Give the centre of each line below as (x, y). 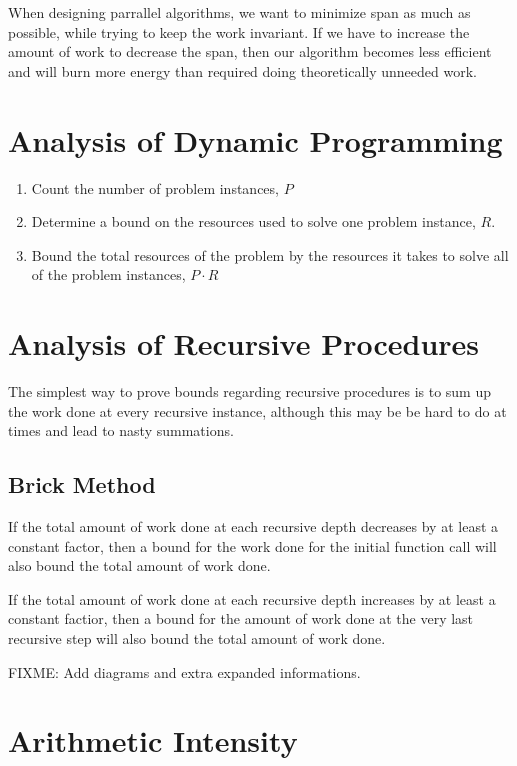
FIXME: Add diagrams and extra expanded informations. (184, 671)
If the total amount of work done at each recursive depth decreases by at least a (253, 525)
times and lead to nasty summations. (121, 430)
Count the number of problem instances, (155, 187)
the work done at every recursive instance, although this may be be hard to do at (257, 410)
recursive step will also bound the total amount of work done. (197, 637)
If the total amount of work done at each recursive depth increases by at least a (252, 598)
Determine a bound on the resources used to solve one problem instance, (253, 221)
